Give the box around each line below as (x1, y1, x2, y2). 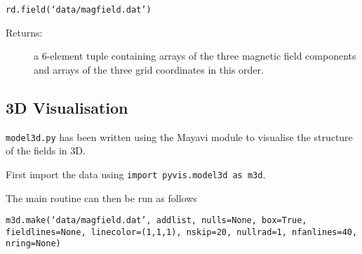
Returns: (6, 25, 43, 39)
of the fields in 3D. (6, 143, 86, 158)
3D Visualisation (6, 96, 128, 118)
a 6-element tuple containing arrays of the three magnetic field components (34, 48, 356, 63)
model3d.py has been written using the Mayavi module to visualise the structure (6, 129, 353, 144)
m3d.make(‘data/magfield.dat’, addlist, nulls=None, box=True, (6, 215, 307, 226)
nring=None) (6, 239, 61, 249)
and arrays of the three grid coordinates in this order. (34, 62, 264, 76)
